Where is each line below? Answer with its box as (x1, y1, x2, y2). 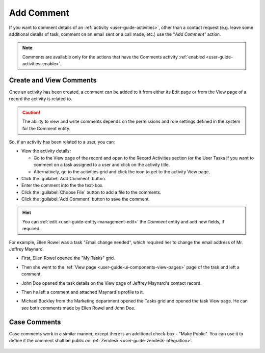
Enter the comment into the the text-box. (21, 182, 104, 189)
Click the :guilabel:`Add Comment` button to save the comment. (21, 196, 150, 202)
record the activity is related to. (9, 96, 73, 102)
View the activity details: (21, 148, 71, 154)
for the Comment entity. (22, 125, 71, 131)
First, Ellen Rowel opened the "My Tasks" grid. (21, 255, 115, 261)
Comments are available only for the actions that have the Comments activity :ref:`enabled (22, 54, 205, 60)
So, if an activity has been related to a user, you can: (9, 139, 115, 145)
